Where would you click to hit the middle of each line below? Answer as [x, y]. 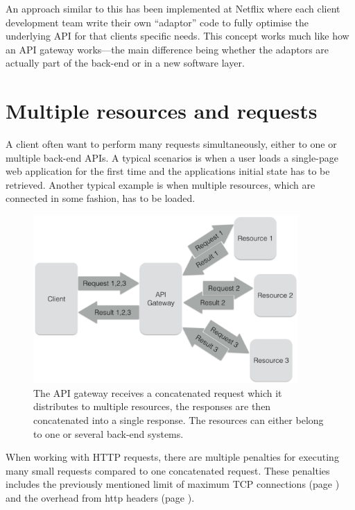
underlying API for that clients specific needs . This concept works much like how [177, 36]
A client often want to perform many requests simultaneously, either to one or [171, 144]
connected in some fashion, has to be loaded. [101, 198]
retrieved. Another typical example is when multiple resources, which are [161, 184]
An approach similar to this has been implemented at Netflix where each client [173, 8]
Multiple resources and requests [162, 111]
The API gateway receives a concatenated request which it [158, 392]
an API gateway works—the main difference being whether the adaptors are [167, 49]
